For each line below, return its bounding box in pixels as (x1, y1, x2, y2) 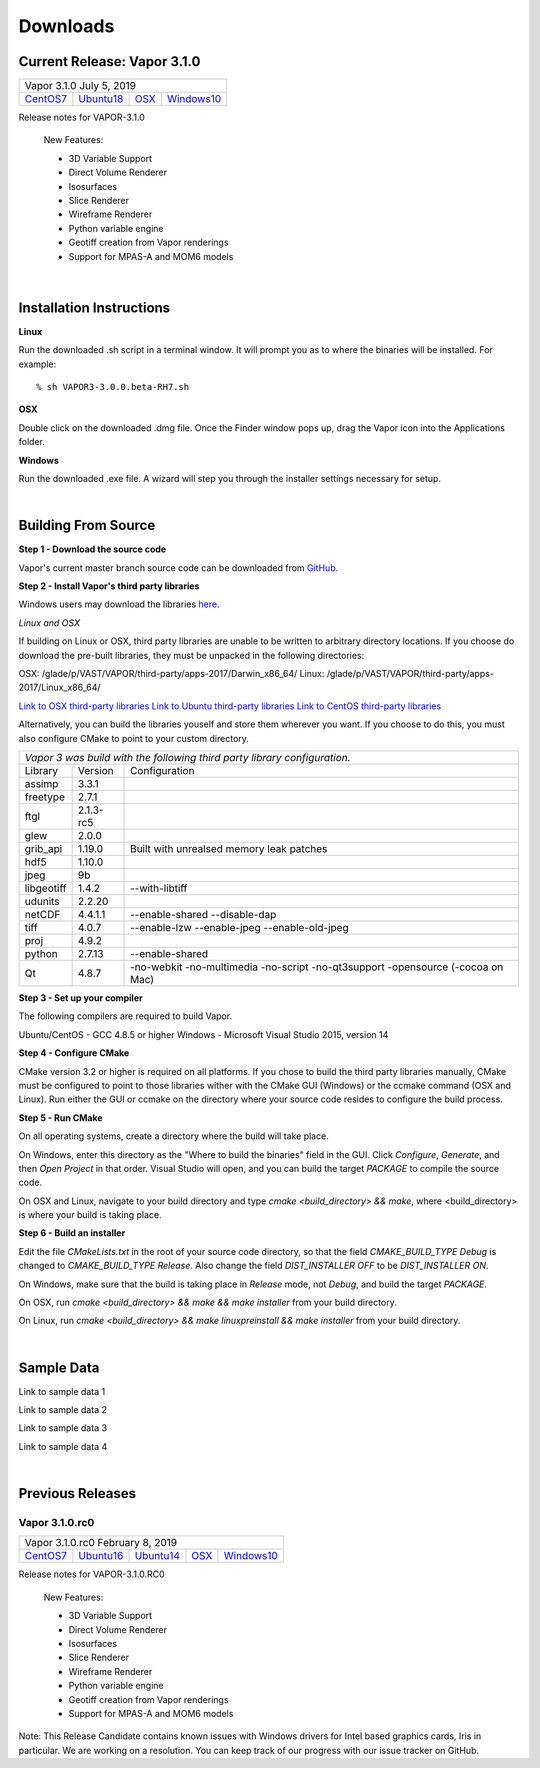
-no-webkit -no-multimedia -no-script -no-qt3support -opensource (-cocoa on (130, 960, 504, 974)
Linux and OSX (18, 616, 80, 629)
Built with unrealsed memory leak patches (130, 841, 328, 855)
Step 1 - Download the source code (18, 543, 167, 555)
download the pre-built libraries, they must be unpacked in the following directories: (18, 649, 365, 661)
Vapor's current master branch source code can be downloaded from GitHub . (18, 561, 339, 574)
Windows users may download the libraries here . (18, 598, 220, 610)
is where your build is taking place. (18, 1209, 162, 1221)
